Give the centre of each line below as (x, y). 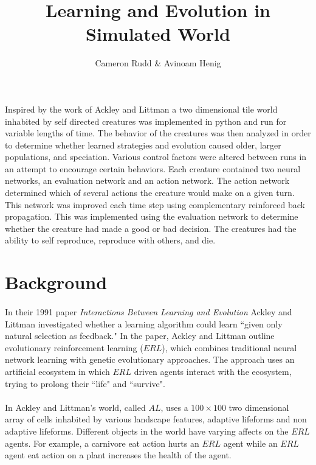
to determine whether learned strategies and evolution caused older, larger (143, 145)
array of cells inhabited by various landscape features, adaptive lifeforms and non (156, 419)
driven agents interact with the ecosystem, (213, 371)
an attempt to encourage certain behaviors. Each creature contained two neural (153, 168)
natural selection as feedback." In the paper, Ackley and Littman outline (140, 336)
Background (56, 282)
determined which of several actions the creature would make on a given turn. (150, 193)
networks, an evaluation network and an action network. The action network (147, 180)
